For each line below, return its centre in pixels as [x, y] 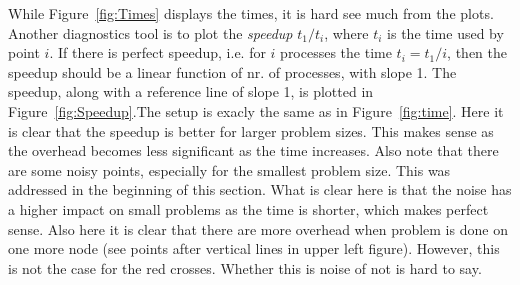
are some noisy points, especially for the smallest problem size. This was [229, 169]
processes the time [336, 52]
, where [346, 32]
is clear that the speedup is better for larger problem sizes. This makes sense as [251, 130]
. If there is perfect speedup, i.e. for [157, 52]
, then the [477, 52]
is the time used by [445, 32]
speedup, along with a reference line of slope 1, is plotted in [191, 91]
